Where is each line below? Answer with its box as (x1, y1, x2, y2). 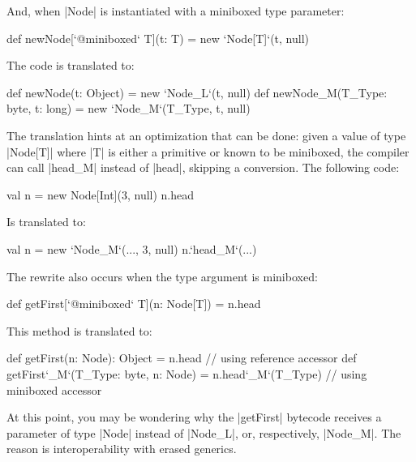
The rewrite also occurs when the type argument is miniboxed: (6, 267, 318, 284)
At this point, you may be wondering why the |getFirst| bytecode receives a (6, 409, 382, 426)
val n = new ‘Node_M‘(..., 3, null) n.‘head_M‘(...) (6, 240, 257, 257)
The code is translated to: (6, 57, 135, 74)
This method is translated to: (6, 322, 152, 339)
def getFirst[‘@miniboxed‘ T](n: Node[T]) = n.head (6, 295, 261, 312)
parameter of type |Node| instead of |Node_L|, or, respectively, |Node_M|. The (6, 424, 401, 441)
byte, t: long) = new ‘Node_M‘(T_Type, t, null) (6, 100, 251, 117)
